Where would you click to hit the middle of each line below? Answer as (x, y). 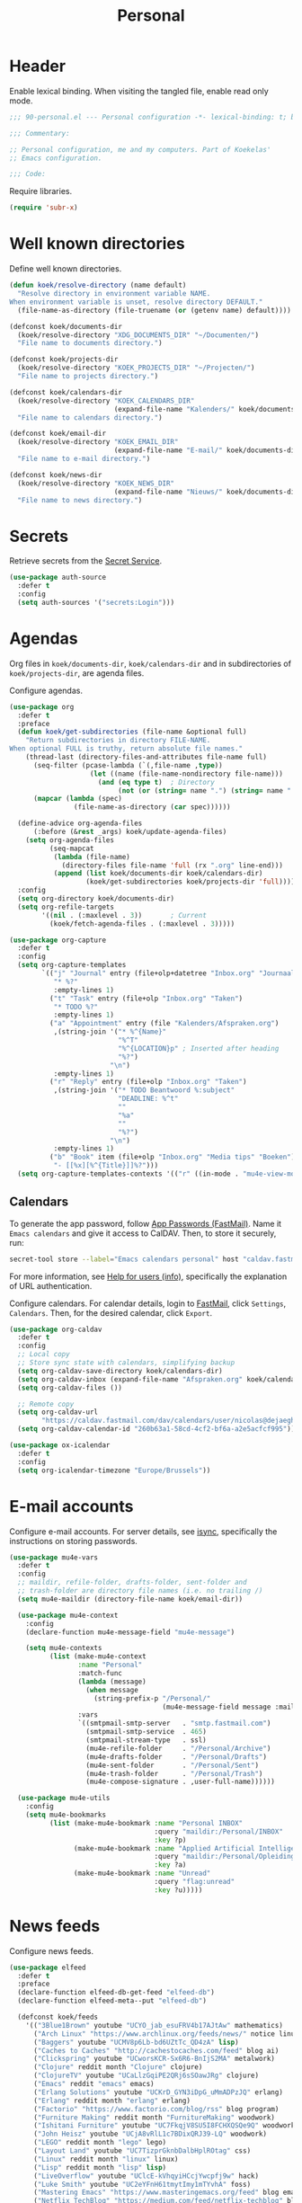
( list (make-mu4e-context (98, 1657)
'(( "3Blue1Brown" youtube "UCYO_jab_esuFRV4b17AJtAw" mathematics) (154, 2025)
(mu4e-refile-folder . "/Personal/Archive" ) (178, 1748)
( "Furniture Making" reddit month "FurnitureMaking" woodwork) (154, 2118)
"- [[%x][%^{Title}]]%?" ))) (106, 1166)
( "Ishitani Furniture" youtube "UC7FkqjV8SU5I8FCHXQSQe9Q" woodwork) (166, 2126)
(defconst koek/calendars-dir (66, 392)
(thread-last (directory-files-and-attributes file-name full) (147, 757)
